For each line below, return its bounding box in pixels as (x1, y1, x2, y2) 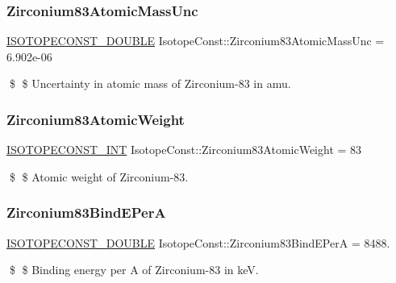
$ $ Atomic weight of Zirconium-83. (9, 168, 189, 185)
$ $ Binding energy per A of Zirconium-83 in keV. (9, 261, 259, 278)
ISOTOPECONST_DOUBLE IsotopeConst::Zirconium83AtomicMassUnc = (6, 32, 385, 49)
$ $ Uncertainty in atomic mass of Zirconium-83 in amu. (9, 75, 291, 92)
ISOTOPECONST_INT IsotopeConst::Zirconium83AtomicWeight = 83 (6, 141, 362, 158)
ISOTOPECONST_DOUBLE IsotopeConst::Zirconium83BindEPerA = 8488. (6, 234, 390, 251)
